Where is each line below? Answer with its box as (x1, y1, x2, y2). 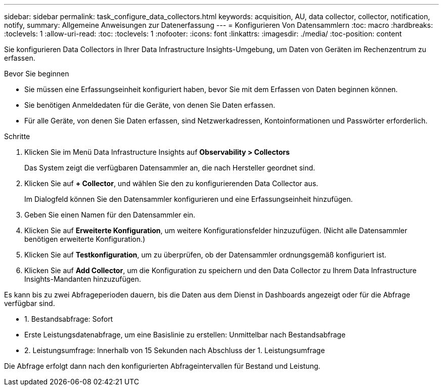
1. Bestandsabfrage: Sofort (24, 315, 113, 323)
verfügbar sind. (4, 299, 55, 308)
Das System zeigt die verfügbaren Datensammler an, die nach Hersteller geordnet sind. (24, 163, 316, 172)
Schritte (4, 132, 30, 141)
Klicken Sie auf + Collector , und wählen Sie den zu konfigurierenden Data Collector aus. (24, 179, 319, 188)
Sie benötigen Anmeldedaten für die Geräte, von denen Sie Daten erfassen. (24, 101, 276, 109)
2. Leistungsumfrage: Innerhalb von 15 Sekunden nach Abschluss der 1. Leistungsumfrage (24, 346, 325, 355)
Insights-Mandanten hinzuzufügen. (24, 275, 141, 283)
